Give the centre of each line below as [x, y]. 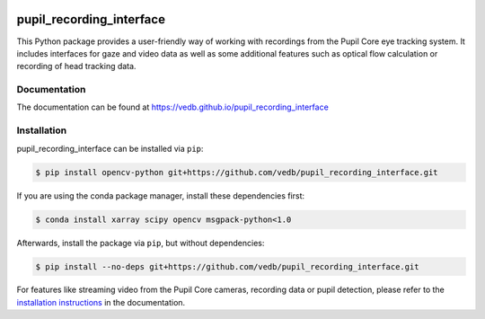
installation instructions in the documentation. [101, 302]
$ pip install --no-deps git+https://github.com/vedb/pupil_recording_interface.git [227, 266]
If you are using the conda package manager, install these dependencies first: [161, 195]
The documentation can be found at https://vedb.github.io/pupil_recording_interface [173, 107]
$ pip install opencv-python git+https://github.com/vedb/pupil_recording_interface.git [237, 172]
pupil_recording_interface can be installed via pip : [110, 148]
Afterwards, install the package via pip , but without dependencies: [141, 243]
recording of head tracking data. [76, 66]
